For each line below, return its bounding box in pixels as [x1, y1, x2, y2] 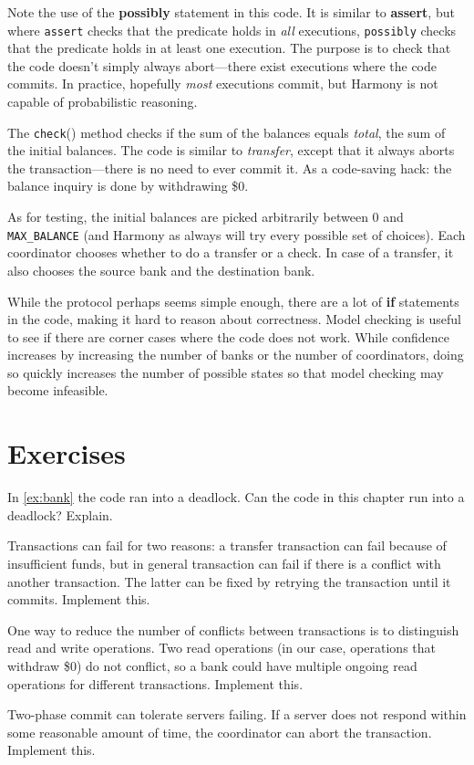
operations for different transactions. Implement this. [7, 674, 304, 693]
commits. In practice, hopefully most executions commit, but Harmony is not [7, 74, 438, 93]
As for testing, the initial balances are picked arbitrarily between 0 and [7, 207, 404, 226]
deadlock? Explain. [7, 505, 113, 524]
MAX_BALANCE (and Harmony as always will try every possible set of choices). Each [7, 225, 466, 244]
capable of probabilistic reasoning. [7, 92, 198, 111]
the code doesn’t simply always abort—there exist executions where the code [7, 56, 438, 75]
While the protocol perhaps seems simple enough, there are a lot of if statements [7, 291, 459, 310]
